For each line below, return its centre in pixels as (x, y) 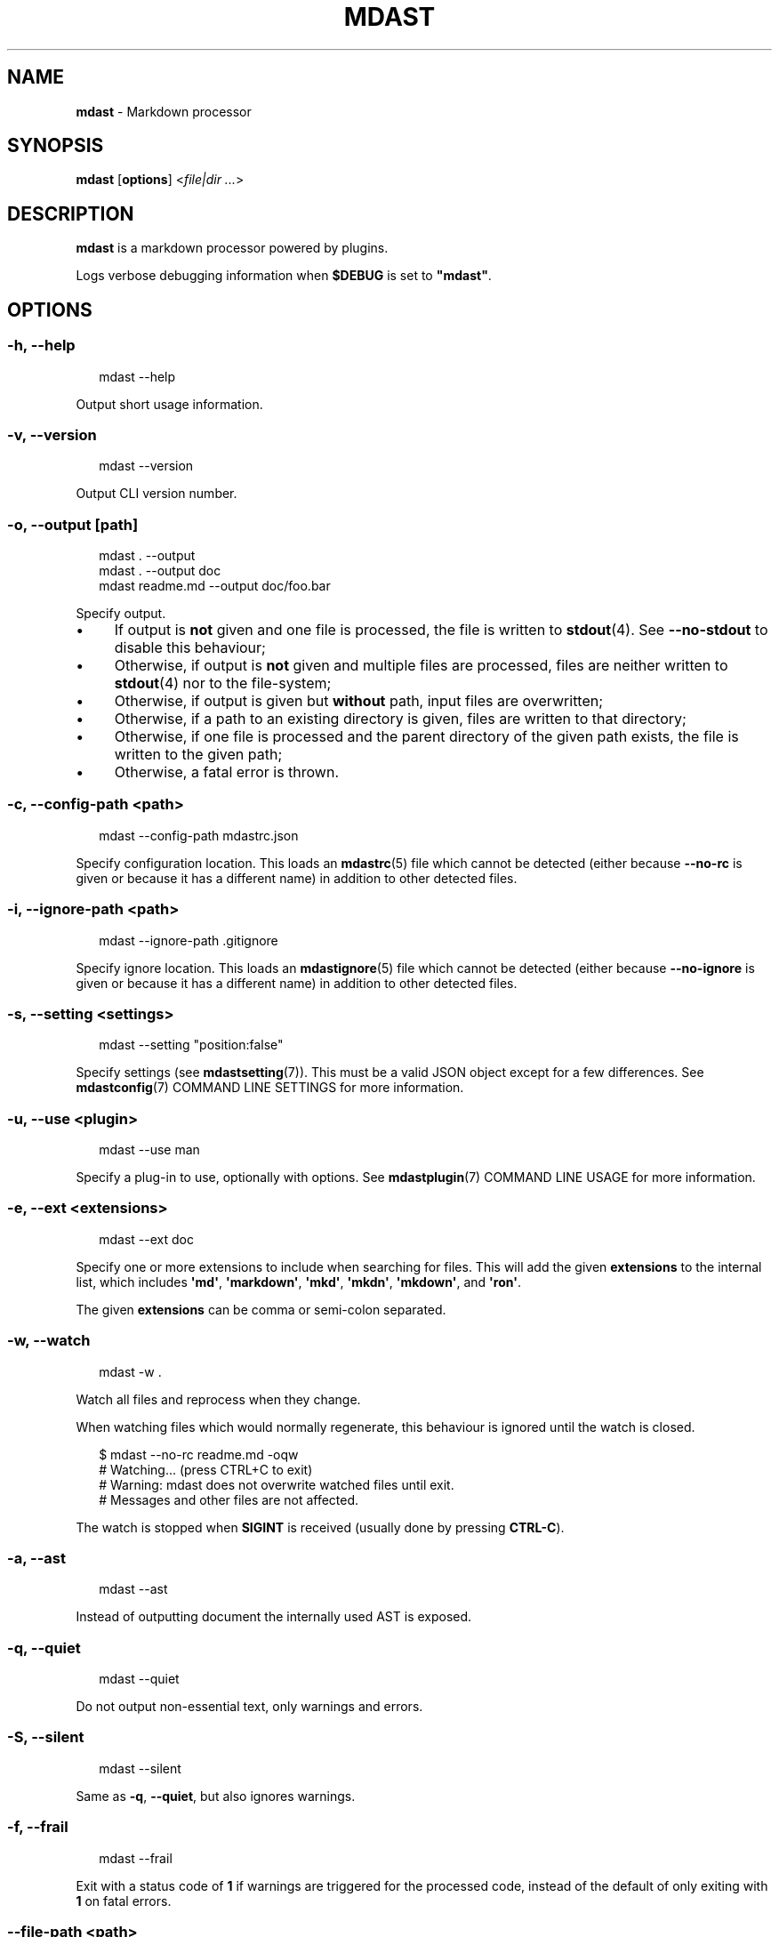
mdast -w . (130, 1371)
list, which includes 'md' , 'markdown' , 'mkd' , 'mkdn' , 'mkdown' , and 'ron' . (298, 1282)
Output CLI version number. (157, 494)
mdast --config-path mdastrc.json (199, 835)
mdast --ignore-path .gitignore (189, 940)
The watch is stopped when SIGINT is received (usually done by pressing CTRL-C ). (320, 1527)
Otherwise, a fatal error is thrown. (226, 772)
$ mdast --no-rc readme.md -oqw (199, 1454)
